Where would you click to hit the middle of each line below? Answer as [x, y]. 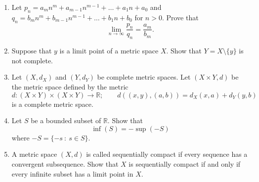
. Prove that [180, 17]
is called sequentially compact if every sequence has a [167, 154]
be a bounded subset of [66, 120]
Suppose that [32, 51]
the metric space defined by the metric [70, 87]
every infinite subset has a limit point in [72, 173]
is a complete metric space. [52, 104]
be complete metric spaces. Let [144, 77]
